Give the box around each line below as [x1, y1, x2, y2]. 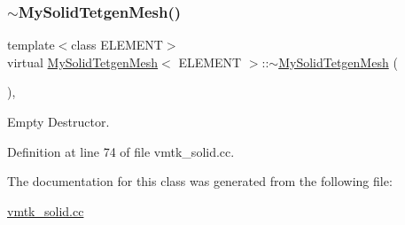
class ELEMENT [71, 35, 163, 54]
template [7, 35, 55, 54]
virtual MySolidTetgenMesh [7, 52, 159, 71]
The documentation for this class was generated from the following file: [7, 172, 393, 190]
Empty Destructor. [7, 112, 110, 130]
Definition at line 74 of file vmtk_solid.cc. [7, 142, 235, 160]
